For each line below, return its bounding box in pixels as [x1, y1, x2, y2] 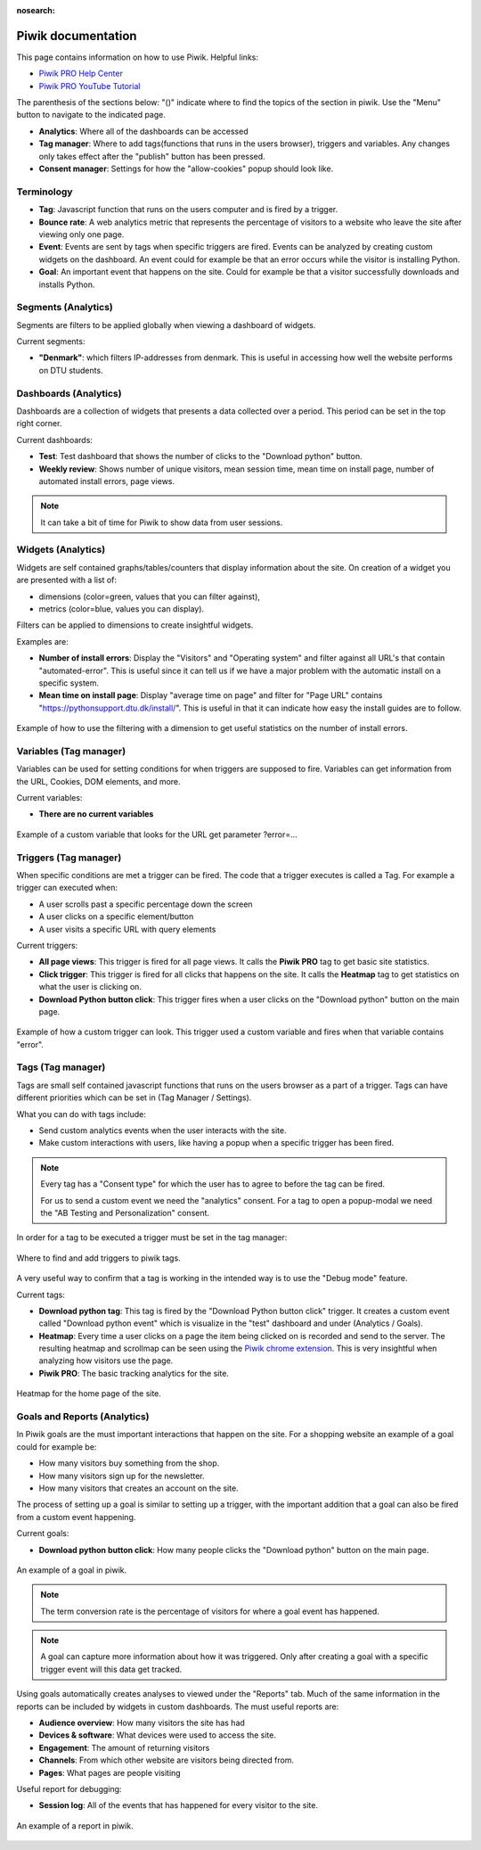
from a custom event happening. [16, 1511, 136, 1522]
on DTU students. [38, 365, 103, 375]
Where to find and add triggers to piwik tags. [16, 1253, 182, 1263]
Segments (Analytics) [16, 301, 113, 314]
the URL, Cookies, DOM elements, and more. [16, 776, 182, 786]
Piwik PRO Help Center [38, 68, 124, 79]
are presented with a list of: [16, 575, 118, 586]
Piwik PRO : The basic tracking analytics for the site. [38, 1368, 229, 1378]
